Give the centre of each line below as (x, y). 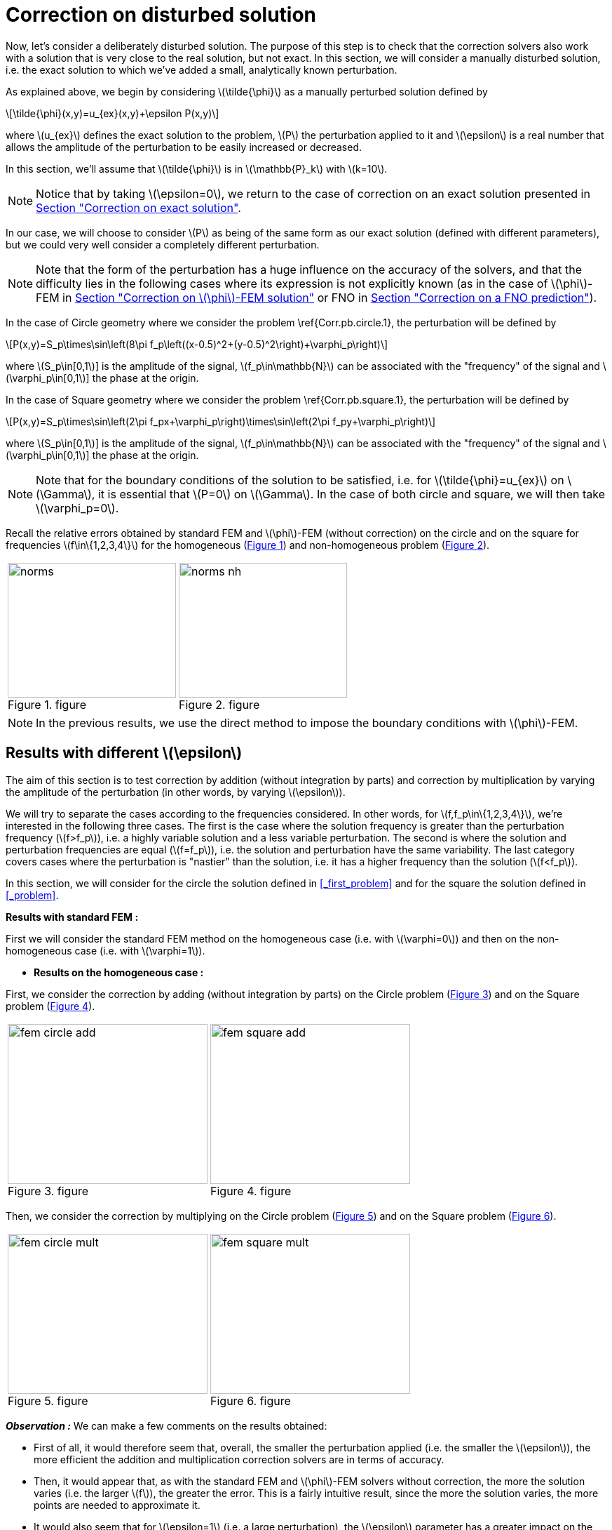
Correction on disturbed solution (161, 15)
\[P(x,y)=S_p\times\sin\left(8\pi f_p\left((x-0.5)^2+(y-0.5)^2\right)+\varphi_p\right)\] (197, 344)
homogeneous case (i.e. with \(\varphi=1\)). (106, 950)
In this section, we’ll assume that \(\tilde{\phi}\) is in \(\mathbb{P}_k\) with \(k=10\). (197, 168)
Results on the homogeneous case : (119, 972)
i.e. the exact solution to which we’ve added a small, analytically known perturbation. (202, 69)
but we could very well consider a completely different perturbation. (163, 244)
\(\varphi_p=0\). (77, 508)
